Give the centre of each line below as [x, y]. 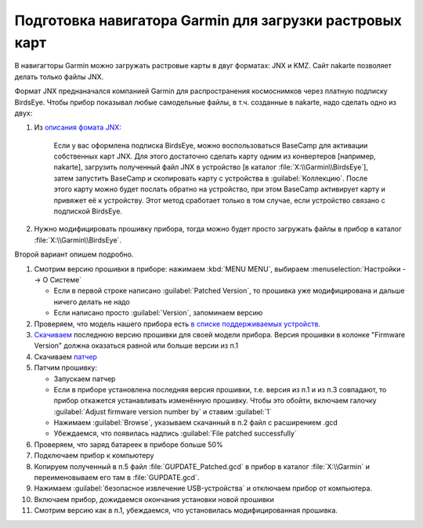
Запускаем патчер [85, 379]
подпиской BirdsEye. [88, 211]
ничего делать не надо [92, 301]
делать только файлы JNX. [59, 76]
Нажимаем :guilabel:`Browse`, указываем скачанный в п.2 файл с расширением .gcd [196, 423]
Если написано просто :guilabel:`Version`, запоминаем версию [158, 313]
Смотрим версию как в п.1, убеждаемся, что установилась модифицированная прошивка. [186, 511]
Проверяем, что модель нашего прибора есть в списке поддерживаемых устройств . [177, 324]
